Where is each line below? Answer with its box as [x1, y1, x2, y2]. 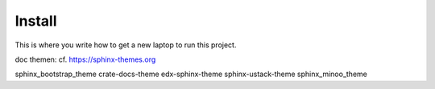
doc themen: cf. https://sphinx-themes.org [14, 55, 156, 64]
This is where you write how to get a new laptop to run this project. [14, 40, 237, 50]
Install [14, 12, 57, 30]
